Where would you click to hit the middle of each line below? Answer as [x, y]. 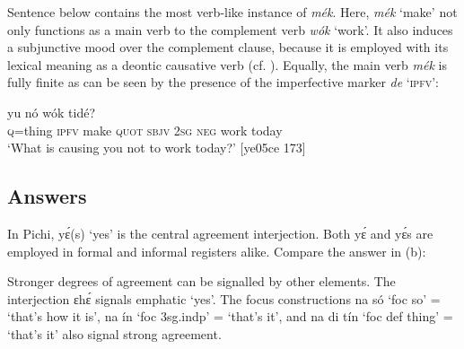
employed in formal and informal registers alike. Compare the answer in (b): [217, 251]
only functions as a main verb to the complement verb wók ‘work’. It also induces [230, 29]
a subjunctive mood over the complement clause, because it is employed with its [228, 47]
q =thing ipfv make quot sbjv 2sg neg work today [145, 130]
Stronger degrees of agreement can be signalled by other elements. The [201, 281]
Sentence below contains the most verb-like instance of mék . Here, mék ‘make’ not [232, 12]
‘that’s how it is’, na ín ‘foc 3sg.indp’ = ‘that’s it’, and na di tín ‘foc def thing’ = [230, 316]
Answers [47, 196]
